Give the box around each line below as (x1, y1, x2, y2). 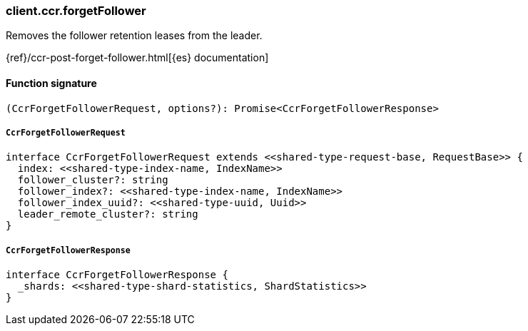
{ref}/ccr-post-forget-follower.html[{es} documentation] (6, 51, 269, 64)
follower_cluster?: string (17, 174, 168, 186)
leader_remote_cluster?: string (17, 208, 198, 220)
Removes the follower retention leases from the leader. (6, 29, 263, 42)
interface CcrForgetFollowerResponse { (6, 269, 228, 281)
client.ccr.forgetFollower (6, 4, 146, 18)
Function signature (6, 76, 97, 89)
